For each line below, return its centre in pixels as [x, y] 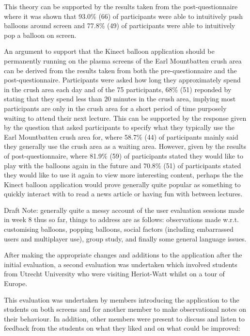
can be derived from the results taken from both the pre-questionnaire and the [120, 70]
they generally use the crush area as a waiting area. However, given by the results [125, 146]
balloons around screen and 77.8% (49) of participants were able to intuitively [120, 25]
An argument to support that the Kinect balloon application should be [109, 51]
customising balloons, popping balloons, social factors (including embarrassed [119, 229]
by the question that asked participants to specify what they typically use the [119, 127]
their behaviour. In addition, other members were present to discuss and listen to [124, 318]
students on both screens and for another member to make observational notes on [125, 309]
